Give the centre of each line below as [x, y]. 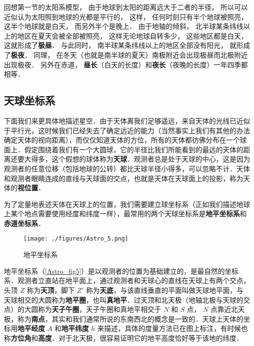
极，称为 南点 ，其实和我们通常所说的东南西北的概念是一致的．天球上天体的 [124, 318]
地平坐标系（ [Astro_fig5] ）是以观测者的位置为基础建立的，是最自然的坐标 [121, 271]
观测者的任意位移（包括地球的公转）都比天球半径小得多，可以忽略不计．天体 [127, 168]
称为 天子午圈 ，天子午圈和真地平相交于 [99, 309]
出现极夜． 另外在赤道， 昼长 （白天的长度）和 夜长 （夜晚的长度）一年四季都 [126, 64]
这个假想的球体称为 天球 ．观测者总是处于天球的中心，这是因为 [151, 159]
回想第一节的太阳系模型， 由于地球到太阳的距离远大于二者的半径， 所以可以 [126, 7]
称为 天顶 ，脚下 [51, 290]
